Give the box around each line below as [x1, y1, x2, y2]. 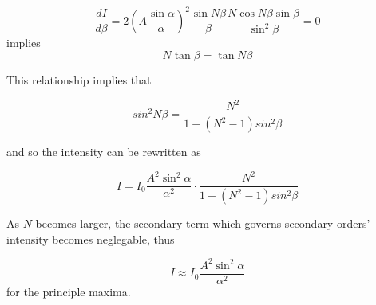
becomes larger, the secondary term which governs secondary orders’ [35, 215, 370, 232]
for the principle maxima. [6, 283, 131, 299]
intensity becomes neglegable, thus [6, 230, 175, 247]
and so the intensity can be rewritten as [6, 143, 201, 160]
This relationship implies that [6, 72, 152, 88]
